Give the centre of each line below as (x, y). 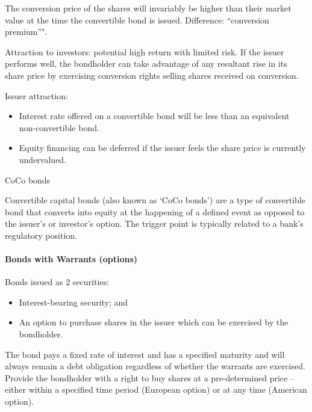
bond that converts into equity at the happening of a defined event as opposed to (155, 211)
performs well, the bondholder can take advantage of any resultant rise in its (146, 63)
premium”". (26, 32)
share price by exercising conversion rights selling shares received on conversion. (152, 75)
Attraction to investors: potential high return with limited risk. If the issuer (145, 51)
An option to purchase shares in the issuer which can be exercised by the (154, 322)
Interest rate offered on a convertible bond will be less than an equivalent (154, 116)
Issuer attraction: (36, 95)
